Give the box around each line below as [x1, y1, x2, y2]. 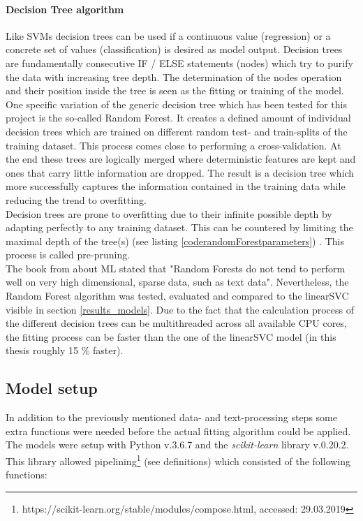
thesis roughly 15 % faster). [6, 343, 124, 358]
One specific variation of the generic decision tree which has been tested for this [6, 96, 347, 111]
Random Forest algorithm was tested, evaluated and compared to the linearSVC [6, 288, 349, 303]
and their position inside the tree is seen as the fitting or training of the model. [6, 83, 344, 98]
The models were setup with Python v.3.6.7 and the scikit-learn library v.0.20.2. [6, 437, 349, 452]
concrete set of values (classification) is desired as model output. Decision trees [6, 42, 343, 57]
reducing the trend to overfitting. [6, 192, 147, 207]
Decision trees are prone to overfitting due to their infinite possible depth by [6, 206, 332, 221]
